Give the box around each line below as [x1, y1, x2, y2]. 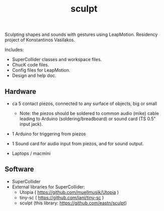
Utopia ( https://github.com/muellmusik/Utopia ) [19, 189, 119, 195]
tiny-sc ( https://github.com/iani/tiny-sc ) [19, 194, 104, 200]
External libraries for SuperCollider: [12, 184, 85, 190]
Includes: [5, 46, 24, 53]
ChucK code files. [12, 62, 49, 68]
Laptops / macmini [12, 150, 51, 156]
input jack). [19, 121, 43, 127]
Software [5, 165, 34, 174]
